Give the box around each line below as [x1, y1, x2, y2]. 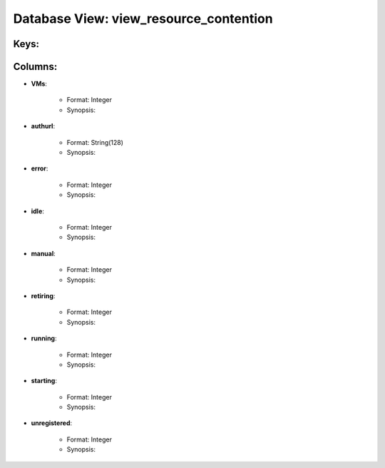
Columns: [13, 61, 58, 73]
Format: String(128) [66, 138, 124, 146]
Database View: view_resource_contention [13, 11, 274, 26]
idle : [31, 207, 44, 215]
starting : [31, 377, 57, 385]
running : [31, 334, 57, 342]
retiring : [31, 291, 56, 300]
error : [31, 164, 48, 173]
